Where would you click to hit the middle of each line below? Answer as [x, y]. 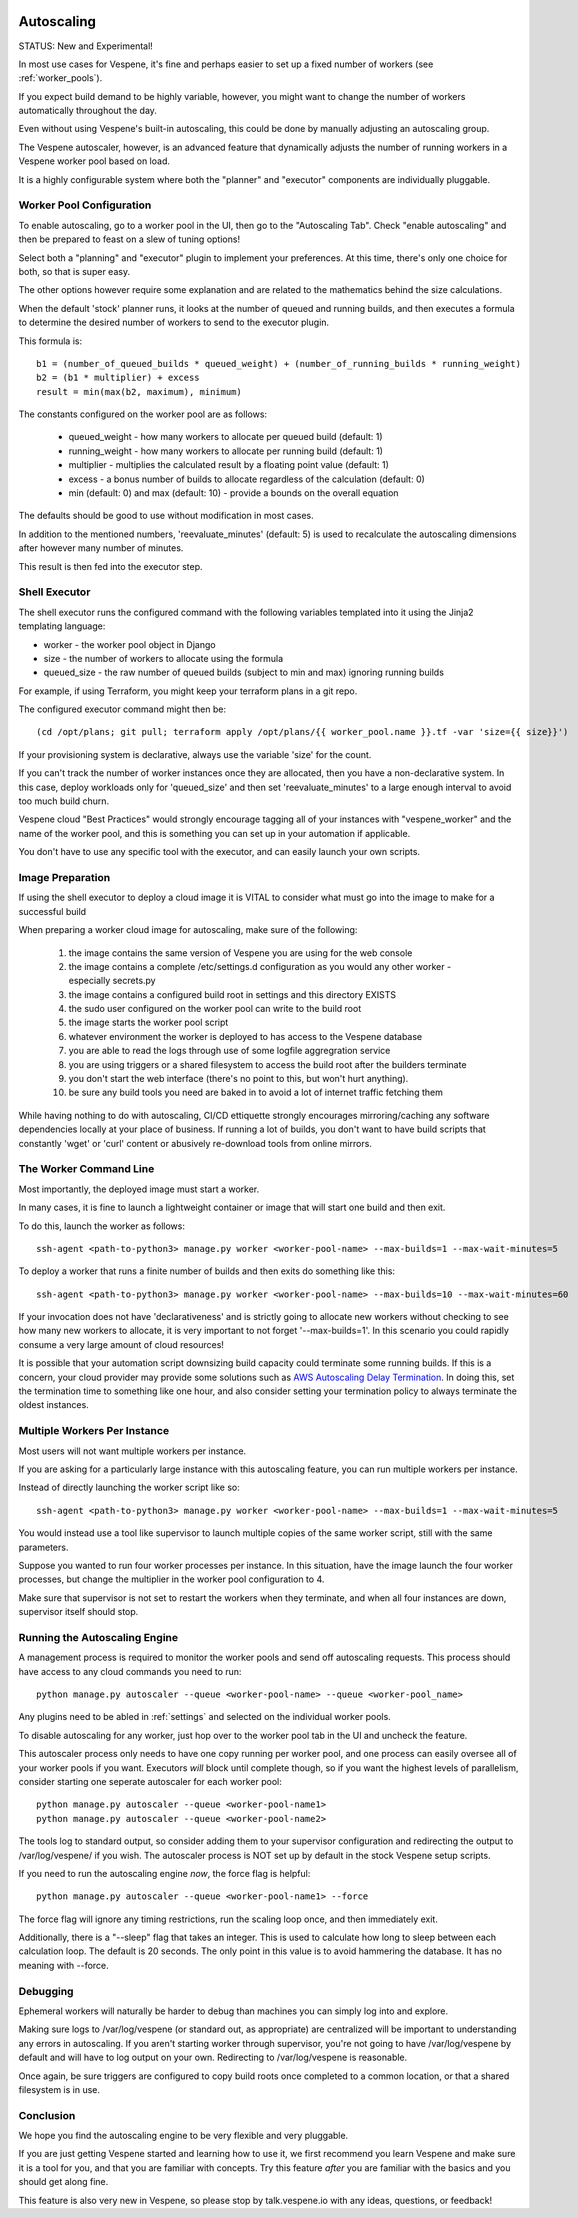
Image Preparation [64, 877]
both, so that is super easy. [74, 271]
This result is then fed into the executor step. [111, 566]
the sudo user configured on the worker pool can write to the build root [215, 1009]
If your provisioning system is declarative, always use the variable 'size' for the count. [195, 754]
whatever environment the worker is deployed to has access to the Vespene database [245, 1036]
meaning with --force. [63, 1965]
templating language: [62, 626]
